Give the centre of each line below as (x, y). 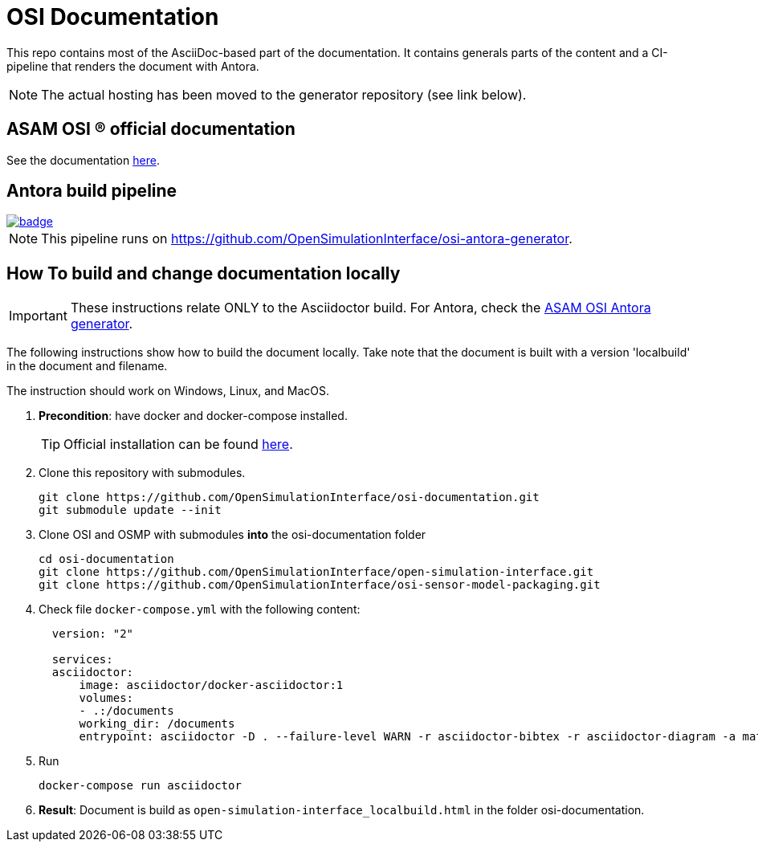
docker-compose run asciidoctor (140, 786)
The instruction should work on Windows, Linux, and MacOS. (168, 391)
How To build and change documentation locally (204, 273)
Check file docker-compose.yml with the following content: (200, 609)
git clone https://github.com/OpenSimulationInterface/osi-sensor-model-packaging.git (320, 585)
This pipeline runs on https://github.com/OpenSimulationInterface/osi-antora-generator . (307, 239)
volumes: (106, 698)
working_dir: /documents (157, 724)
